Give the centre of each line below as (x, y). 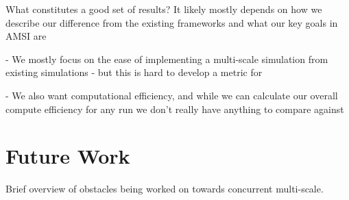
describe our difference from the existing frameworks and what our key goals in (172, 22)
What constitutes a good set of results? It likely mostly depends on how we (164, 9)
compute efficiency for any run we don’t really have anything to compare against (175, 109)
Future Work (68, 156)
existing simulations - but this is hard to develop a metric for (134, 72)
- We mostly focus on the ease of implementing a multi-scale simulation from (167, 59)
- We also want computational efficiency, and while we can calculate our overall (172, 95)
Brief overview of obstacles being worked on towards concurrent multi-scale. (165, 189)
